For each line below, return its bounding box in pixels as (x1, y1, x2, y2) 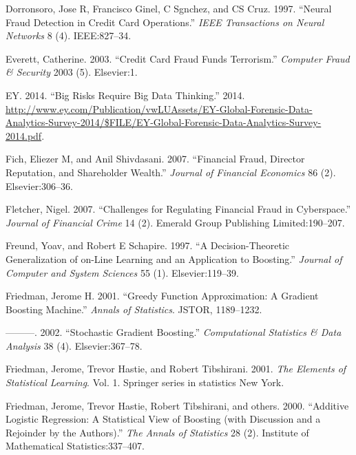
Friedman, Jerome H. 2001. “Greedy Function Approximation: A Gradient (6, 288, 319, 303)
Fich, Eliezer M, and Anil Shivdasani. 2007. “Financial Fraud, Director (6, 151, 305, 166)
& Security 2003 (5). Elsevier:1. (6, 65, 138, 79)
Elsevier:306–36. (6, 178, 73, 193)
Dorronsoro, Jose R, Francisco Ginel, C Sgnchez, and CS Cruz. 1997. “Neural (6, 1, 332, 15)
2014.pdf (6, 128, 42, 142)
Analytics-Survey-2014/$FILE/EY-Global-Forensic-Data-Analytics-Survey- (6, 115, 322, 129)
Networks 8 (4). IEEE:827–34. (6, 28, 132, 43)
